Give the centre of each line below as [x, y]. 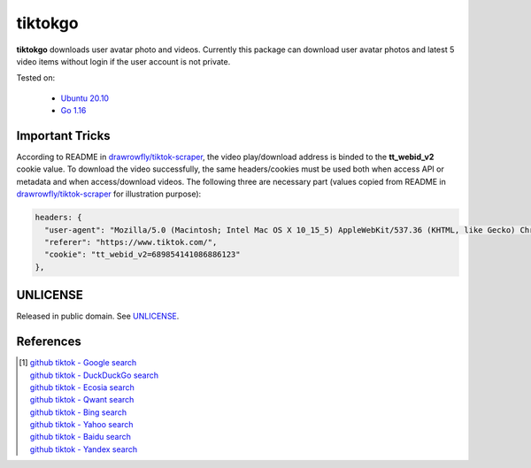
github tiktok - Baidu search [81, 437]
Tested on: [36, 78]
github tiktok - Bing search [78, 412]
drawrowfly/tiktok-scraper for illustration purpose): [109, 194]
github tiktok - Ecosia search [82, 387]
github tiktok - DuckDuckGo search [94, 375]
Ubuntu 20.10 [85, 98]
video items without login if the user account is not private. [123, 61]
